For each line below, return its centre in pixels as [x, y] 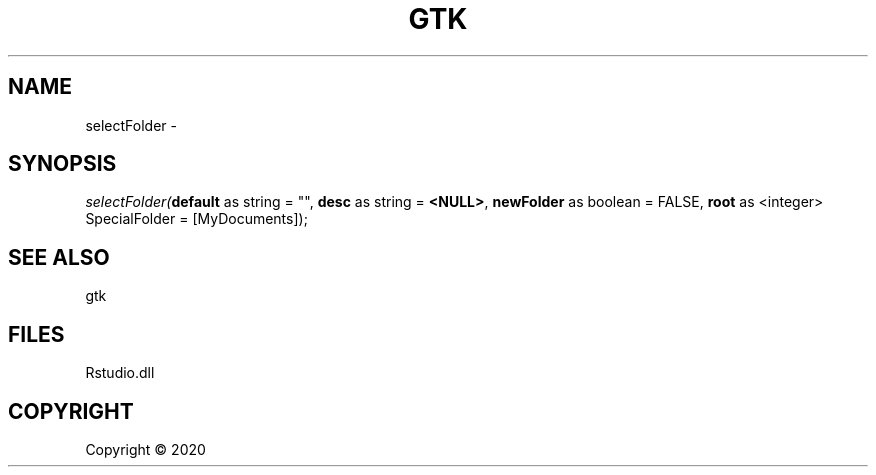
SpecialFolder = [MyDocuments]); [196, 219]
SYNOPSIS [62, 164]
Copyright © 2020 [145, 449]
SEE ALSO [59, 257]
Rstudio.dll [120, 373]
